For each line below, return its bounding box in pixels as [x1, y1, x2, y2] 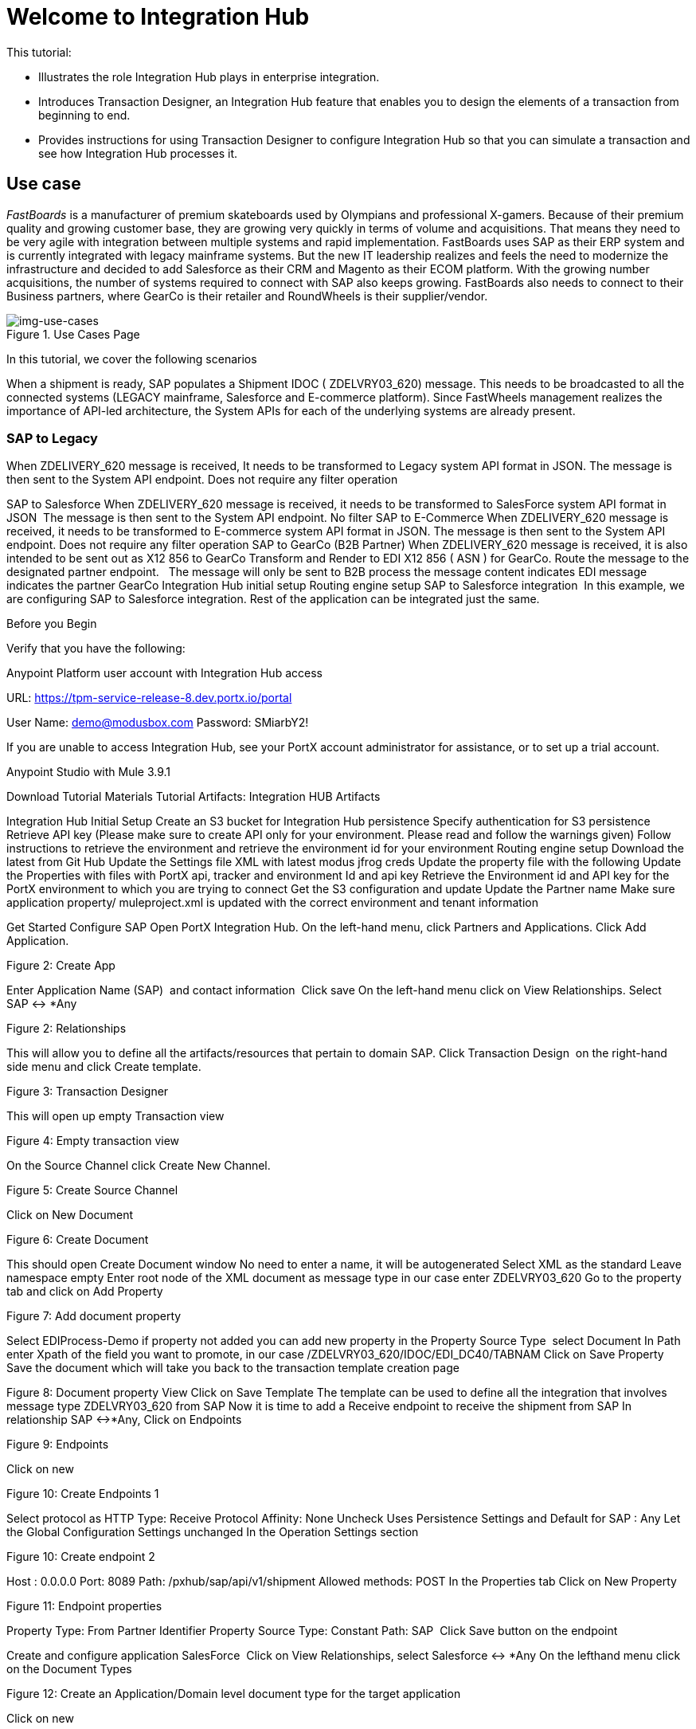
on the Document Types [6, 1662, 132, 1676]
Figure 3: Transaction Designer [6, 1084, 169, 1099]
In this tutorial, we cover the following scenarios [6, 351, 257, 366]
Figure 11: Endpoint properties [6, 1599, 162, 1613]
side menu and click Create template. [6, 1060, 201, 1074]
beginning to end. [38, 108, 131, 122]
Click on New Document [6, 1208, 134, 1222]
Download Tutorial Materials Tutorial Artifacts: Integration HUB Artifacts [6, 790, 381, 804]
